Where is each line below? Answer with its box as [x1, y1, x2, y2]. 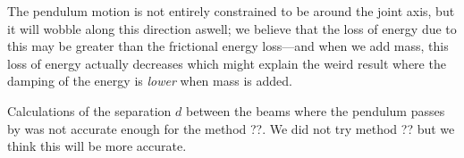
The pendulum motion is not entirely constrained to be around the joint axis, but [7, 2, 455, 20]
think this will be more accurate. [7, 137, 187, 155]
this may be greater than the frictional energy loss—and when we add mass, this [7, 37, 449, 55]
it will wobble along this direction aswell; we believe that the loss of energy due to [7, 19, 457, 37]
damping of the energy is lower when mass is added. [7, 71, 292, 90]
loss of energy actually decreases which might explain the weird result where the [7, 54, 446, 72]
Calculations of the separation [7, 101, 172, 120]
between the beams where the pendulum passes [185, 101, 445, 120]
